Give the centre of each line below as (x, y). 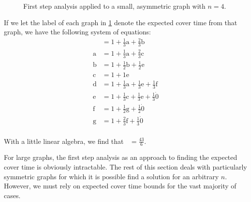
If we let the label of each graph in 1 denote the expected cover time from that (121, 22)
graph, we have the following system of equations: (77, 32)
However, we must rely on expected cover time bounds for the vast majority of (120, 186)
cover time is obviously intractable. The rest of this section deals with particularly (125, 167)
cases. (12, 195)
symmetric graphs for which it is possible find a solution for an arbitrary (111, 176)
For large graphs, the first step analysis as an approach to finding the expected (121, 157)
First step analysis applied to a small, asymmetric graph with (114, 6)
